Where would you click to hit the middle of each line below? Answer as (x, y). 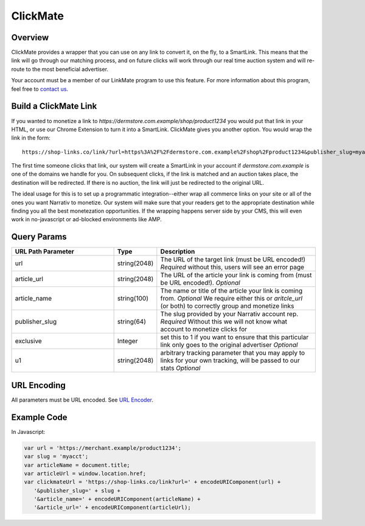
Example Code (39, 417)
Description (178, 252)
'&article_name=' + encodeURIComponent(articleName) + (117, 499)
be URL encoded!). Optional (200, 283)
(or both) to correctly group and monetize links (227, 306)
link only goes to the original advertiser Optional (229, 345)
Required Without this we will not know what (224, 322)
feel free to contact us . (40, 89)
